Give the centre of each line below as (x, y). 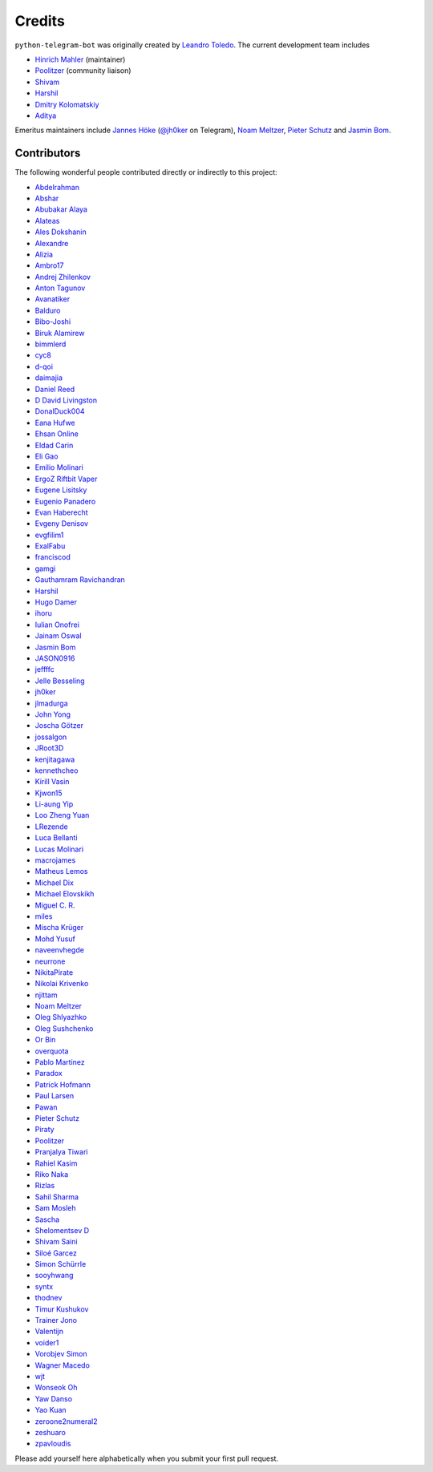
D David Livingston (66, 400)
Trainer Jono (56, 1320)
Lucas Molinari (59, 849)
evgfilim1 (49, 535)
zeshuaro (50, 1432)
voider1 (47, 1342)
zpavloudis (53, 1444)
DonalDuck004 (60, 411)
